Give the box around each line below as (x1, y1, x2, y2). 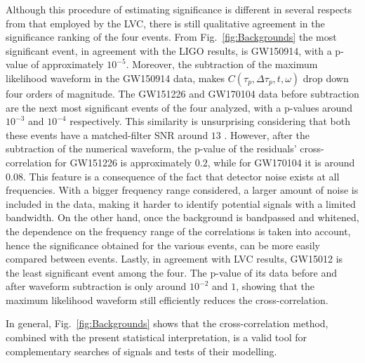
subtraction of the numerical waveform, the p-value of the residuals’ (6, 141, 297, 156)
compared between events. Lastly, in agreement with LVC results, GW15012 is (6, 251, 343, 266)
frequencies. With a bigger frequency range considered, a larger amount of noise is (6, 183, 359, 197)
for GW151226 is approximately (55, 154, 192, 169)
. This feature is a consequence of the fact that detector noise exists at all (22, 169, 340, 183)
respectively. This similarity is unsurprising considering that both (69, 114, 350, 128)
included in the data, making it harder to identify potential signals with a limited (6, 196, 356, 211)
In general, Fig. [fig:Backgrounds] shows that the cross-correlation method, (6, 316, 328, 331)
